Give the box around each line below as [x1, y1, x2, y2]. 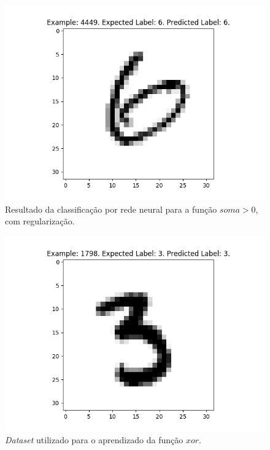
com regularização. [5, 215, 75, 227]
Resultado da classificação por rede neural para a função [5, 202, 217, 215]
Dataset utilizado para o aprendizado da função [5, 433, 183, 446]
